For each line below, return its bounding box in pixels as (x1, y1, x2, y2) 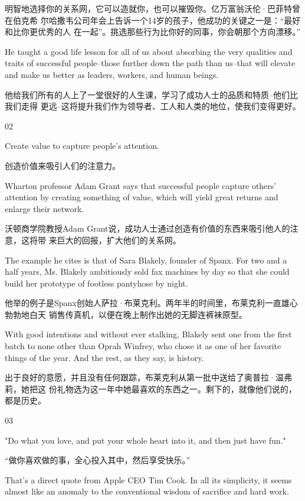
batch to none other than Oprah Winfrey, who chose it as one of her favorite (5, 340, 281, 352)
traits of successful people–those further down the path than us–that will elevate (5, 57, 296, 69)
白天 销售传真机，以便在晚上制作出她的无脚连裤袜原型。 (29, 308, 247, 320)
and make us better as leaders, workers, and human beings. (5, 68, 219, 80)
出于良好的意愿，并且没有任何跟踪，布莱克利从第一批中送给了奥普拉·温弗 (5, 371, 292, 383)
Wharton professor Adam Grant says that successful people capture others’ (5, 179, 277, 191)
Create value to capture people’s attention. (5, 139, 159, 152)
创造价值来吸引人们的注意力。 (5, 159, 120, 171)
